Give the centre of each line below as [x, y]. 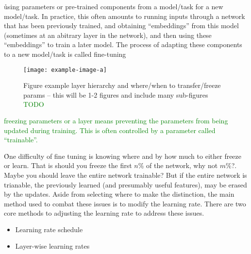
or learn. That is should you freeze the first [68, 165]
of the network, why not [182, 165]
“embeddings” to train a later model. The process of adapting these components [123, 44]
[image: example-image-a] [65, 70]
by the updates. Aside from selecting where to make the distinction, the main [119, 194]
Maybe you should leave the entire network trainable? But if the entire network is [125, 175]
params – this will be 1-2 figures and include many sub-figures [116, 94]
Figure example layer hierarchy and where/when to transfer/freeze [122, 85]
